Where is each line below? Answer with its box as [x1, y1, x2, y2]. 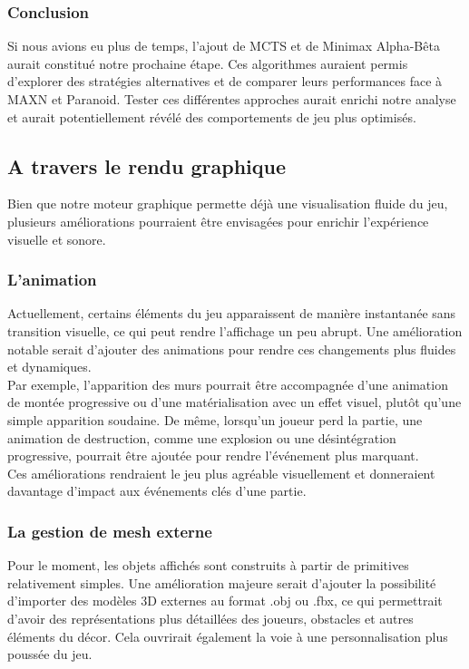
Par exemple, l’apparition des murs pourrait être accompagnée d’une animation [7, 374, 448, 393]
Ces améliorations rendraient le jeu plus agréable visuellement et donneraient [7, 463, 435, 482]
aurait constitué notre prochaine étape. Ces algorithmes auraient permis [7, 53, 408, 73]
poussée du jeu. [7, 645, 93, 664]
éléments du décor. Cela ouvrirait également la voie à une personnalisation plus [7, 626, 448, 645]
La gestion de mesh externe [7, 519, 212, 542]
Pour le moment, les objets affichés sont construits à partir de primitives [7, 556, 409, 575]
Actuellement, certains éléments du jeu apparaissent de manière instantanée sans [7, 304, 456, 323]
